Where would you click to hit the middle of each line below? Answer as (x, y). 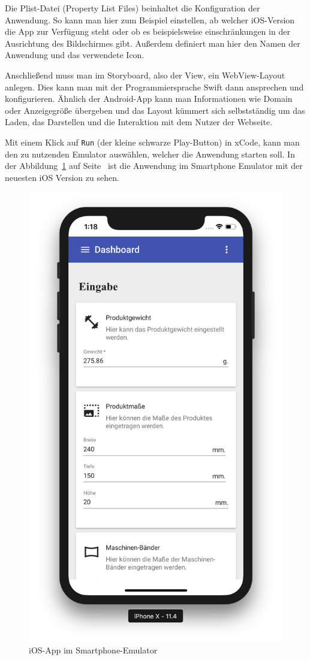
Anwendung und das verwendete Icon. (75, 55)
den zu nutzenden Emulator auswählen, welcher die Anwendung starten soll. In (150, 154)
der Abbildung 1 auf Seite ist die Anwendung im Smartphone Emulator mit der (154, 166)
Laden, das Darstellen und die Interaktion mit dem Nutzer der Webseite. (139, 122)
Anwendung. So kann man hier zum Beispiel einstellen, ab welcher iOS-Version (150, 19)
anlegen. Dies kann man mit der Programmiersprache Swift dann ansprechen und (154, 87)
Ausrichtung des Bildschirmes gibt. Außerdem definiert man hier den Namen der (153, 43)
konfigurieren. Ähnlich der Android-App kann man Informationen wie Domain (149, 99)
